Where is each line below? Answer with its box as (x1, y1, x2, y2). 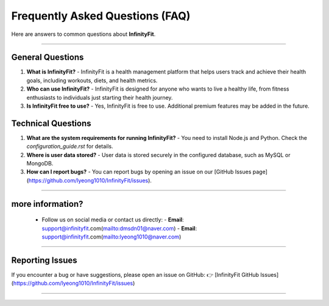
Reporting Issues (11, 255, 77, 265)
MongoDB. (26, 160, 54, 167)
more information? (11, 198, 83, 209)
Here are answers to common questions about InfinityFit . (11, 30, 156, 38)
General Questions (11, 52, 84, 63)
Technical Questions (11, 118, 91, 128)
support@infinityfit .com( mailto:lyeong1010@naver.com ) (41, 233, 182, 240)
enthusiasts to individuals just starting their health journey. (26, 94, 173, 101)
